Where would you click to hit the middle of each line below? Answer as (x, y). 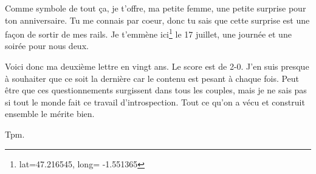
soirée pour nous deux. (47, 46)
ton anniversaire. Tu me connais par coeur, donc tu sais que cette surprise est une (157, 20)
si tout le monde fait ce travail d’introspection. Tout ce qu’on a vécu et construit (155, 102)
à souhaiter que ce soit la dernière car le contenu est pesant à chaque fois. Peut (152, 78)
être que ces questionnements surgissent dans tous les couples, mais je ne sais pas (156, 90)
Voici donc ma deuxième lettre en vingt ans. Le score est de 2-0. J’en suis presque (157, 66)
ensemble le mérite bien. (50, 114)
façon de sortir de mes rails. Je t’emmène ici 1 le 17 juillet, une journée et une (148, 33)
